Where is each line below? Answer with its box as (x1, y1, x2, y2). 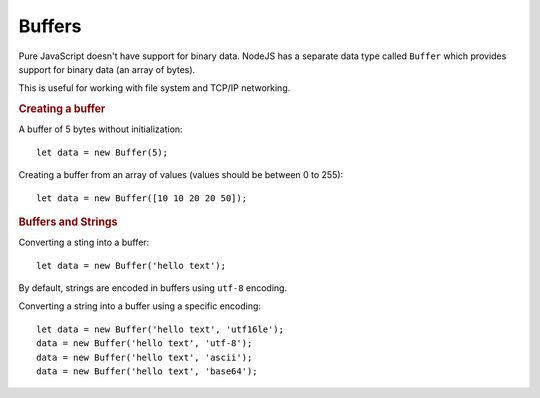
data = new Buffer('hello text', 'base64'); (36, 365, 259, 377)
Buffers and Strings (18, 215, 118, 229)
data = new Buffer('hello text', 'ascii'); (36, 351, 253, 363)
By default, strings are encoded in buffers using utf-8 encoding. (18, 281, 288, 294)
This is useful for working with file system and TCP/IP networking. (18, 82, 291, 94)
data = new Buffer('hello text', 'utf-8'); (36, 338, 253, 349)
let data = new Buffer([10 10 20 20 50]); (36, 192, 248, 204)
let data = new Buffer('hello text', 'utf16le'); (36, 323, 285, 335)
